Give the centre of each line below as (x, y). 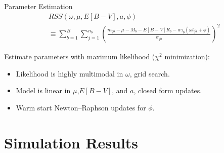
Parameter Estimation (38, 6)
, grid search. (150, 73)
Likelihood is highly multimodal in (70, 73)
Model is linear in (43, 90)
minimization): (187, 56)
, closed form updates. (168, 90)
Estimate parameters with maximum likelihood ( (80, 56)
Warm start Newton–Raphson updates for (81, 107)
